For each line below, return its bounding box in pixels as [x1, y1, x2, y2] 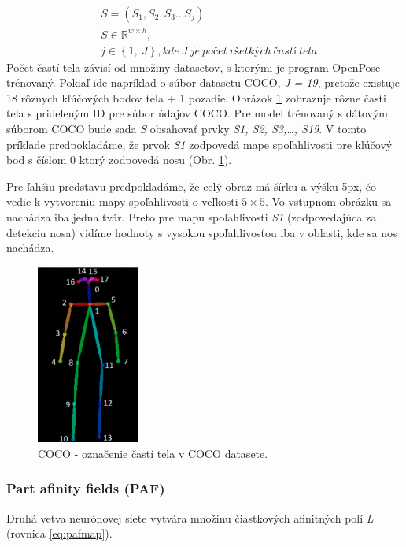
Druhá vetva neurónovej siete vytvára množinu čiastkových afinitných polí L [6, 509, 374, 526]
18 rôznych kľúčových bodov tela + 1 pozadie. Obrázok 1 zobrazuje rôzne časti [6, 89, 386, 106]
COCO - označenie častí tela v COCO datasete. [38, 445, 268, 461]
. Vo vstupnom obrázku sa [264, 193, 392, 210]
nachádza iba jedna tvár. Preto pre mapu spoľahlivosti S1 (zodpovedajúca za [6, 208, 377, 225]
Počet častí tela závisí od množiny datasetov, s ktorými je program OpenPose [6, 58, 381, 75]
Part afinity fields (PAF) [6, 478, 165, 498]
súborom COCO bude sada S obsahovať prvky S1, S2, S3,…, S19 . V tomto [6, 120, 367, 136]
